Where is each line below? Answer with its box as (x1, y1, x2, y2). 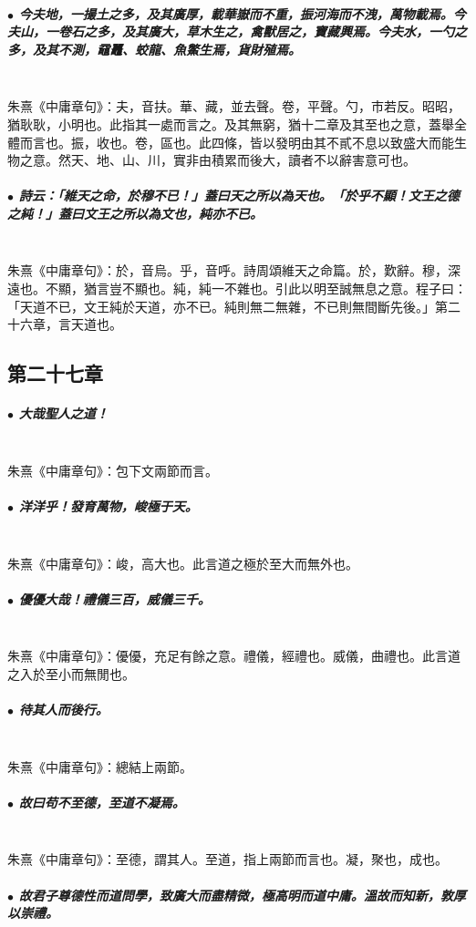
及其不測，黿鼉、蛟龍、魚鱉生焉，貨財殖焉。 (32, 39, 301, 58)
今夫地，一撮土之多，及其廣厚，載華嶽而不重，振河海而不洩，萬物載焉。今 (18, 4, 466, 23)
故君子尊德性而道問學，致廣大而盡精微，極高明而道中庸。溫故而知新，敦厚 (18, 885, 466, 904)
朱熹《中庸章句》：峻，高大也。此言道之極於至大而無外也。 (7, 553, 358, 572)
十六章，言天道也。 (7, 314, 122, 334)
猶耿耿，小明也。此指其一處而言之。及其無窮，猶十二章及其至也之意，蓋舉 (7, 114, 454, 133)
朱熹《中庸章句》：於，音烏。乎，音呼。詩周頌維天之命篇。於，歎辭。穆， (7, 261, 448, 280)
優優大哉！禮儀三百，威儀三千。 (18, 589, 211, 608)
